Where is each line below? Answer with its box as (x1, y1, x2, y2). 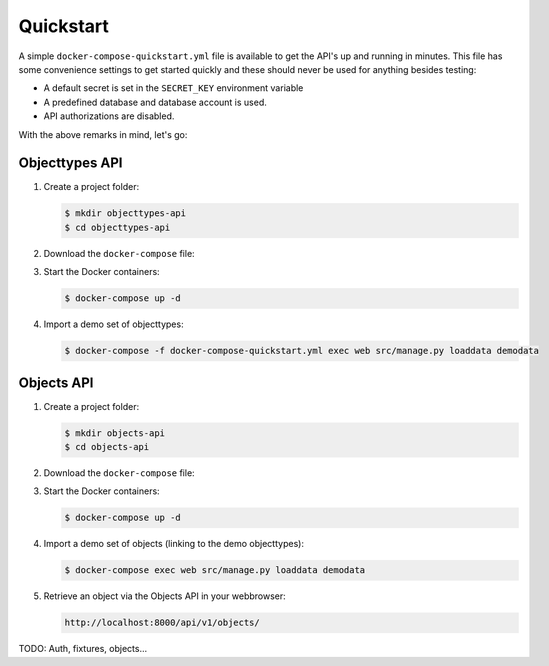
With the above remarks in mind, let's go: (18, 128, 188, 140)
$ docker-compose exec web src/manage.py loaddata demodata (64, 565, 366, 576)
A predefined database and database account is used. (43, 96, 267, 108)
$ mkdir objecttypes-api (64, 208, 187, 219)
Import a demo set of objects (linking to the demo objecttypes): (43, 538, 305, 550)
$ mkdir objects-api (64, 427, 165, 439)
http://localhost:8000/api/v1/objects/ (64, 617, 260, 629)
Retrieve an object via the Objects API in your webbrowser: (43, 590, 287, 602)
